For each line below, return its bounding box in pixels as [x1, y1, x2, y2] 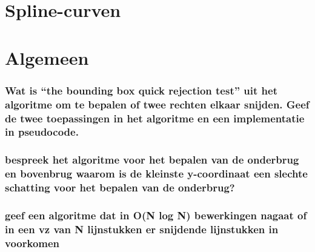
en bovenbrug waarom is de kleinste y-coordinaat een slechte [5, 166, 308, 181]
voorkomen [5, 235, 60, 250]
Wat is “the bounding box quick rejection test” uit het [5, 82, 277, 98]
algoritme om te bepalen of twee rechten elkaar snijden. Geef [5, 96, 310, 111]
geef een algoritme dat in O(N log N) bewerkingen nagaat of [5, 207, 307, 222]
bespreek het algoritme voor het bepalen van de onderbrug [5, 152, 299, 167]
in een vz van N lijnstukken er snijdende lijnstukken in [5, 221, 279, 236]
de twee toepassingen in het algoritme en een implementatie [5, 110, 305, 125]
